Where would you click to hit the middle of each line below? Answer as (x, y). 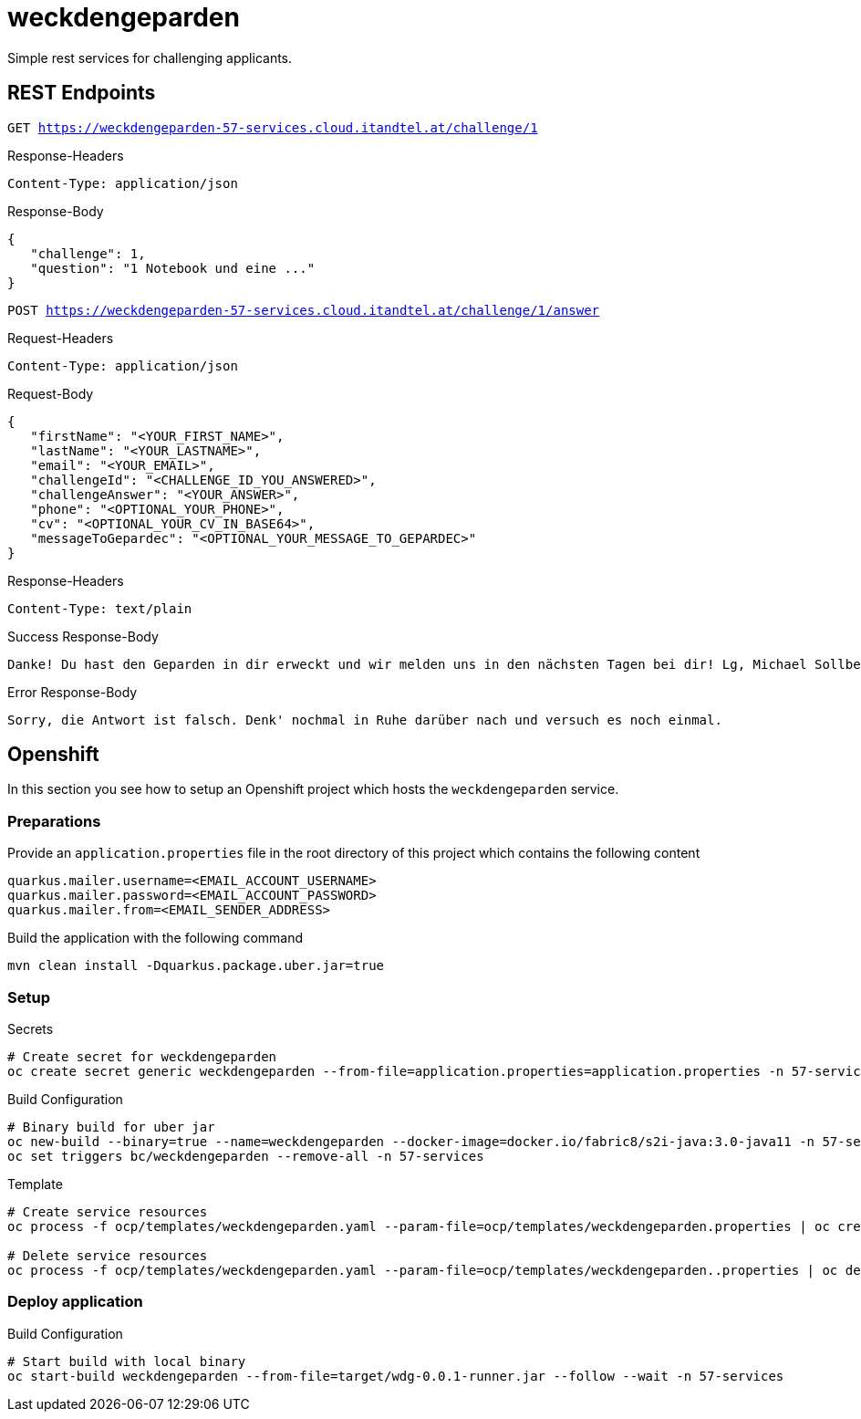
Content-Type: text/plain (100, 608)
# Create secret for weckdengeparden (142, 1056)
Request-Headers (61, 338)
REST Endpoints (82, 93)
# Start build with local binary (127, 1361)
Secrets (31, 1028)
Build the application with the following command (156, 938)
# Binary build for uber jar (111, 1127)
